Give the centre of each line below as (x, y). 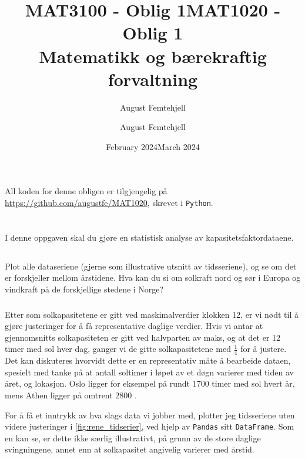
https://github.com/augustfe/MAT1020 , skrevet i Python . (109, 203)
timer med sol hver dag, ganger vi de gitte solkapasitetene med (118, 349)
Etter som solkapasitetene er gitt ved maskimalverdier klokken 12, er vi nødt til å (152, 314)
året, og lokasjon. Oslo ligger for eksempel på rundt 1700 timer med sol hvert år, (150, 383)
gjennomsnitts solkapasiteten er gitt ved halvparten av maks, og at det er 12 (143, 337)
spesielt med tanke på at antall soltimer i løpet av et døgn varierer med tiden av (149, 372)
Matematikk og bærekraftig (153, 56)
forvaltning (153, 79)
